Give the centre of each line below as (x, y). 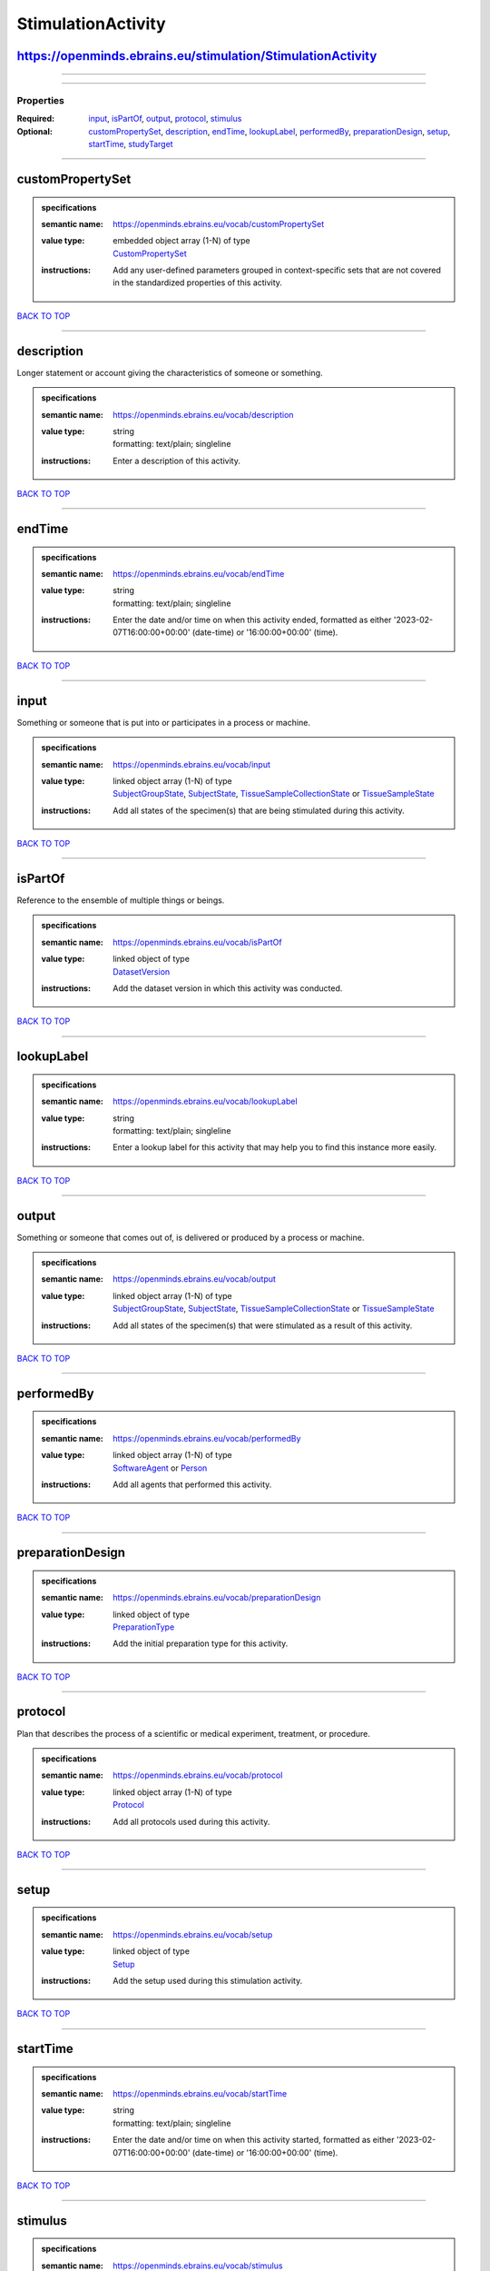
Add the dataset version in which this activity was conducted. (228, 988)
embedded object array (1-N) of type (181, 241)
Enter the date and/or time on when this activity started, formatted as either (254, 2140)
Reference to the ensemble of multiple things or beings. (121, 900)
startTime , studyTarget (131, 144)
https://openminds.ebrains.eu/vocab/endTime (199, 573)
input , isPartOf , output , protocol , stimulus (165, 119)
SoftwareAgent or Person (160, 1468)
